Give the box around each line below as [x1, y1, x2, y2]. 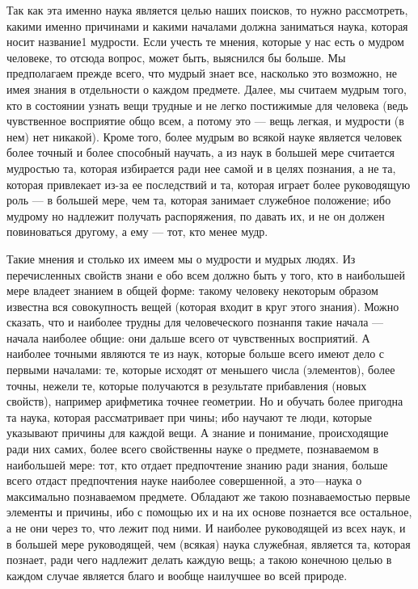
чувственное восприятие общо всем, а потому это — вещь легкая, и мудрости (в [6, 112, 404, 129]
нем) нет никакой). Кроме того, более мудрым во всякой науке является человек [6, 128, 403, 145]
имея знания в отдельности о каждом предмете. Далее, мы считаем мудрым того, [6, 80, 407, 97]
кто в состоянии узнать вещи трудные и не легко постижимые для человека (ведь [6, 96, 408, 113]
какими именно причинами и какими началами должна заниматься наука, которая [6, 17, 408, 34]
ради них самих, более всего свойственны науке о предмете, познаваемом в [6, 440, 379, 457]
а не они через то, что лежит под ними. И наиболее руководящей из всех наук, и [6, 520, 406, 536]
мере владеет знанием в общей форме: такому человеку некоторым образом [6, 282, 378, 299]
